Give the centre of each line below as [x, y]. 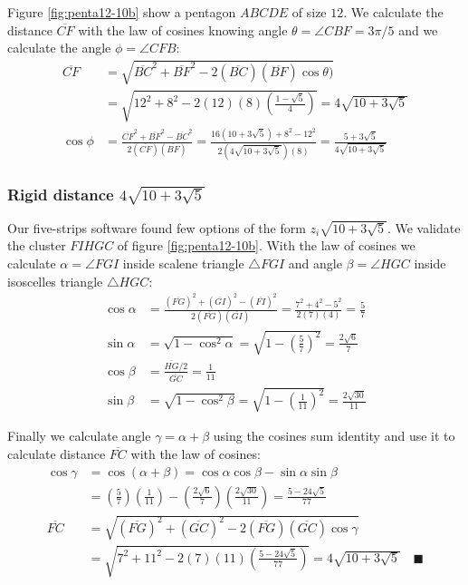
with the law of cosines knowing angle [183, 29]
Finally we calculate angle [79, 436]
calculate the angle [59, 48]
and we [418, 29]
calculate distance [57, 453]
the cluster [37, 245]
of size [309, 12]
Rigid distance [61, 194]
